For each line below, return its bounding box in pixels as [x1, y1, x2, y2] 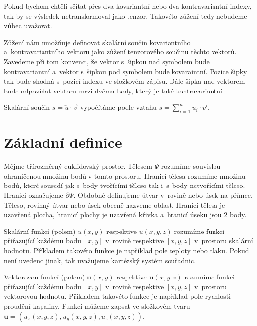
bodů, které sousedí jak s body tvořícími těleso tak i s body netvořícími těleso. [4, 180, 245, 190]
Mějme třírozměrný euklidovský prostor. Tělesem [4, 161, 152, 171]
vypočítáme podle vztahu [80, 102, 157, 112]
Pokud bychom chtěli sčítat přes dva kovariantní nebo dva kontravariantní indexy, [4, 1, 252, 11]
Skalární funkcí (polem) [4, 226, 76, 236]
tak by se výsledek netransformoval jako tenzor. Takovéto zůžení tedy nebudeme [4, 10, 247, 21]
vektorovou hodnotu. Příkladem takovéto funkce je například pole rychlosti [4, 291, 231, 301]
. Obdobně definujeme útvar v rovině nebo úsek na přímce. [73, 190, 253, 200]
